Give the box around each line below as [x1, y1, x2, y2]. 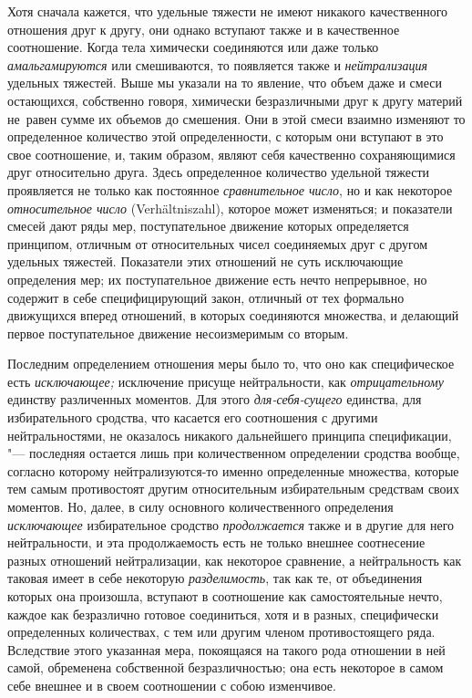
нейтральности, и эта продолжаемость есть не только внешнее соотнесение [7, 533, 426, 552]
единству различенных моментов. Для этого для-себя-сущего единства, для [7, 390, 422, 409]
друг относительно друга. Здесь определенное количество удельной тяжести [7, 162, 430, 182]
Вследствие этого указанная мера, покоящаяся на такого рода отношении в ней [7, 640, 446, 659]
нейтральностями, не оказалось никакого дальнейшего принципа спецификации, [7, 425, 452, 444]
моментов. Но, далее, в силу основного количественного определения [7, 497, 394, 516]
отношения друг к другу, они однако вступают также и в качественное [7, 19, 400, 38]
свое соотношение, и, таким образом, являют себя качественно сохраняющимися [7, 144, 456, 163]
